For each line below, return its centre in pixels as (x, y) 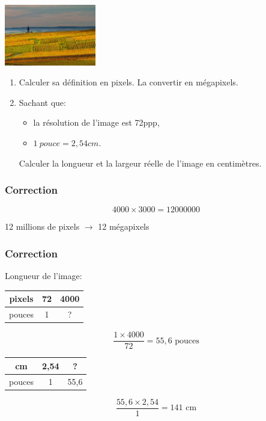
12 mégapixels (124, 226)
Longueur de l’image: (44, 276)
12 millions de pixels (42, 226)
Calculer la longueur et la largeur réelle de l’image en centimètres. (140, 163)
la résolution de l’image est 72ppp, (96, 122)
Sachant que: (42, 102)
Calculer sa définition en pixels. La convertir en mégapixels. (128, 82)
